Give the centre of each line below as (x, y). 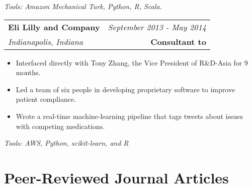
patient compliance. (46, 99)
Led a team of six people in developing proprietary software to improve (125, 89)
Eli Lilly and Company (54, 27)
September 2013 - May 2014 (157, 27)
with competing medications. (60, 126)
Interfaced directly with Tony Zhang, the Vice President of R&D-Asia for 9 (132, 62)
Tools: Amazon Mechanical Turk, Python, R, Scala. (83, 6)
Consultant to (178, 41)
